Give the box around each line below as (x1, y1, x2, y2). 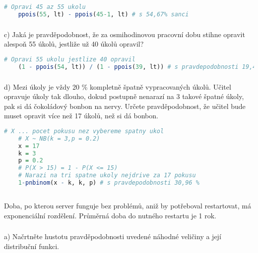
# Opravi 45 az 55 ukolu (4, 3, 86, 10)
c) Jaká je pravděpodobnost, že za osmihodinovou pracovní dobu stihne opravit (4, 29, 245, 39)
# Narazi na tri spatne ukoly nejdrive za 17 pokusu (18, 172, 196, 179)
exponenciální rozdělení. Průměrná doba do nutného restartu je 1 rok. (4, 210, 216, 220)
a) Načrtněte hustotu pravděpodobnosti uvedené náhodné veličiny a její (4, 231, 221, 242)
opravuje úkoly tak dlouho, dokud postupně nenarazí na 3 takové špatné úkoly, (4, 91, 244, 101)
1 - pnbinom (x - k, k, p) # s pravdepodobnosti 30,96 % (18, 179, 199, 187)
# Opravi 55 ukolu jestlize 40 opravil (4, 55, 135, 63)
